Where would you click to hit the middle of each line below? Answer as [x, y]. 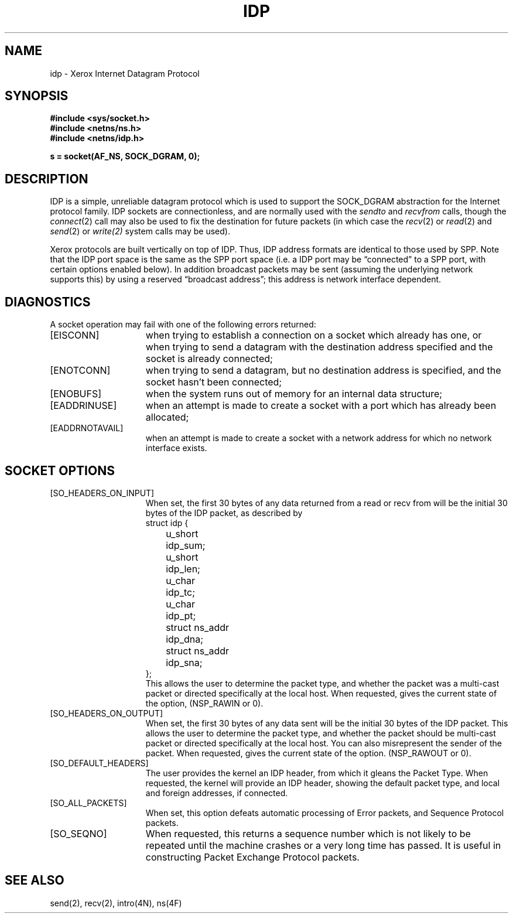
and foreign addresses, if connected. [217, 793]
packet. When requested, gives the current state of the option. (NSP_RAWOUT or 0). [308, 753]
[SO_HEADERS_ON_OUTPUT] [107, 713]
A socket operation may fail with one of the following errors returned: [183, 325]
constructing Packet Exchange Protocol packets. [252, 857]
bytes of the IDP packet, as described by [224, 513]
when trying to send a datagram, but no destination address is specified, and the [323, 371]
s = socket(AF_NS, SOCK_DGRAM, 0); [125, 156]
